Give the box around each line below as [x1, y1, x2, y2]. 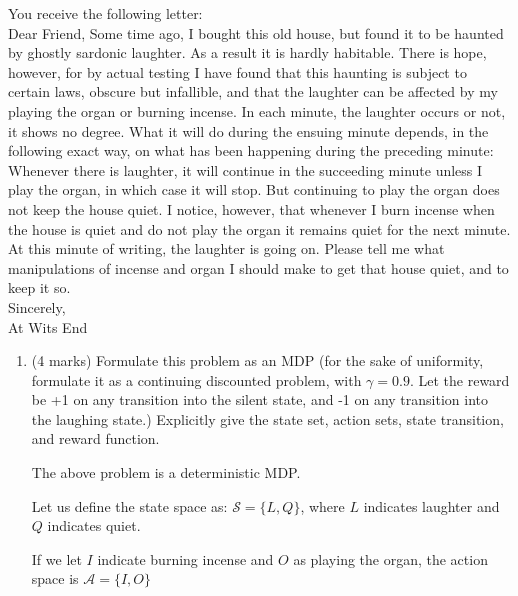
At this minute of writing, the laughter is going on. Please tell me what [8, 238, 445, 259]
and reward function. [31, 428, 160, 449]
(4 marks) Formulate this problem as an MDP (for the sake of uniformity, [31, 350, 484, 371]
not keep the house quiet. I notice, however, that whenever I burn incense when [8, 198, 495, 219]
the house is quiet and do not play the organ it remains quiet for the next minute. [8, 218, 511, 239]
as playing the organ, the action [293, 548, 488, 569]
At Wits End [8, 316, 88, 337]
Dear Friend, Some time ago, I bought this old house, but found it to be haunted [8, 22, 504, 43]
